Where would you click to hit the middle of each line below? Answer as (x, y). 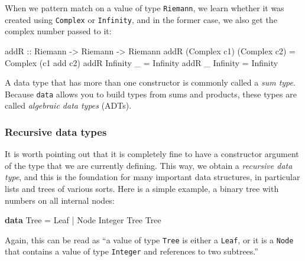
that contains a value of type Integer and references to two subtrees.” (132, 251)
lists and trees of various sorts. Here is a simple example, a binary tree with (142, 188)
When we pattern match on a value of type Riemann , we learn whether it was (145, 8)
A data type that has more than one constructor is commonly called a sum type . (150, 82)
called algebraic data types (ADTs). (68, 105)
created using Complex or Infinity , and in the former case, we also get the (141, 19)
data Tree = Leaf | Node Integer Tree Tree (83, 220)
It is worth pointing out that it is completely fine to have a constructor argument (152, 154)
